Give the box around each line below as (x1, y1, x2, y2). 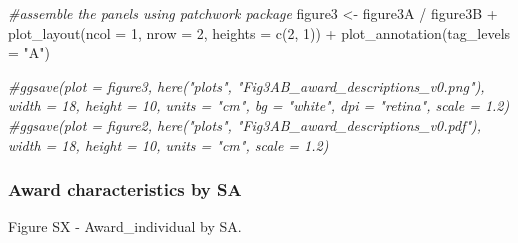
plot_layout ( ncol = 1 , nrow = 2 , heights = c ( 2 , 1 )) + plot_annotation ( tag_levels (8, 22, 511, 43)
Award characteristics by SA (8, 177, 242, 202)
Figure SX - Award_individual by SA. (8, 216, 242, 237)
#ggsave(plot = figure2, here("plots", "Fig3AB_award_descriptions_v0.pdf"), (8, 114, 482, 135)
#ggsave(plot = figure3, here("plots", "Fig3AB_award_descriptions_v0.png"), (8, 75, 485, 96)
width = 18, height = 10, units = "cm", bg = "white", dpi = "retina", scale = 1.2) (8, 95, 510, 116)
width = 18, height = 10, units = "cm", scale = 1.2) (8, 134, 329, 155)
